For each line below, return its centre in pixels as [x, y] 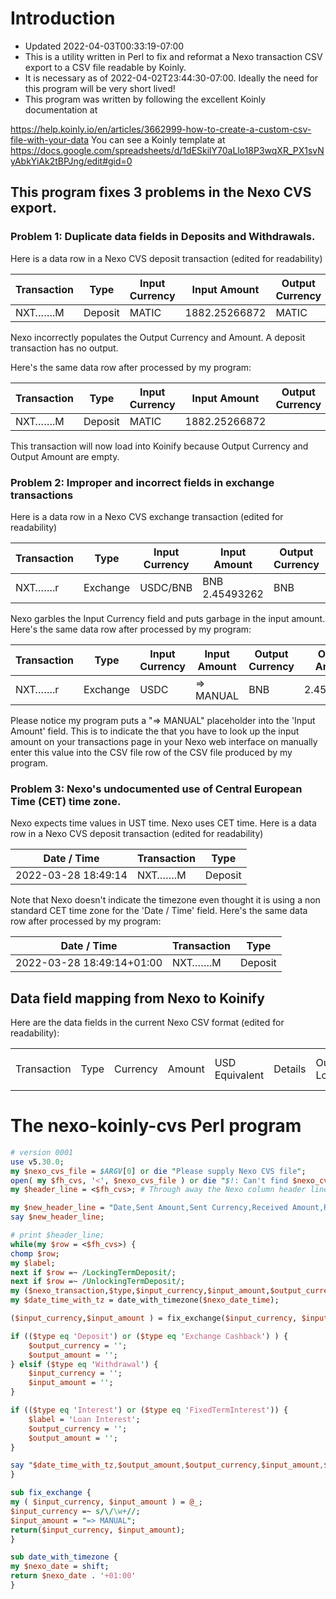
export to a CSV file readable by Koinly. [105, 67]
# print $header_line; [57, 1235]
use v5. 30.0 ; [37, 1162]
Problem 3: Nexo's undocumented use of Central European [156, 789]
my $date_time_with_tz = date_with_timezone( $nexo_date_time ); [145, 1300]
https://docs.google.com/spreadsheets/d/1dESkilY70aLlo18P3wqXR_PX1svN [167, 150]
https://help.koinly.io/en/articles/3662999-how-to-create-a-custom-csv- [161, 129]
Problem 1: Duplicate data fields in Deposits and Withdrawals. [163, 237]
